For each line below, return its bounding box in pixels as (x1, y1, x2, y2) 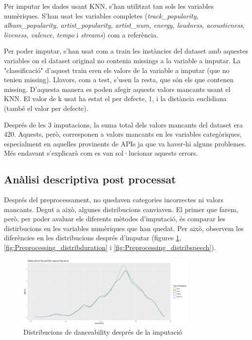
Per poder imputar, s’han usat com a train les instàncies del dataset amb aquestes (4, 46, 248, 56)
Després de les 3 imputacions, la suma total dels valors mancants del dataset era (4, 119, 243, 129)
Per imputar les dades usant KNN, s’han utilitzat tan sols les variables (4, 1, 214, 11)
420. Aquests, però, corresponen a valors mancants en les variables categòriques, (4, 129, 242, 139)
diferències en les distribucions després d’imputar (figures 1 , (4, 233, 182, 243)
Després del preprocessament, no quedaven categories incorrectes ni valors (4, 195, 224, 205)
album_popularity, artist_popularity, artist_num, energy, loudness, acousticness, (4, 20, 245, 30)
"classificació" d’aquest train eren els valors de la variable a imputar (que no (4, 65, 230, 75)
